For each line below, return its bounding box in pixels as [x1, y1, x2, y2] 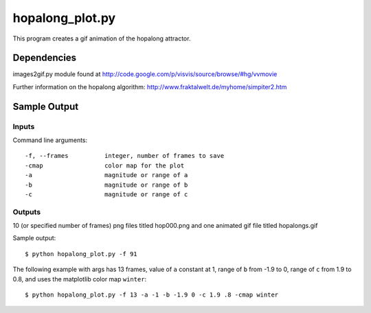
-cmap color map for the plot [25, 161, 185, 170]
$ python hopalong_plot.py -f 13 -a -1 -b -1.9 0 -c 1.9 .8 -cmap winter [25, 291, 279, 299]
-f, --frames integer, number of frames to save [25, 152, 225, 160]
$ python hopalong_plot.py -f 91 [25, 250, 137, 257]
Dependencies [12, 52, 77, 64]
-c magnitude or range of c [25, 190, 188, 198]
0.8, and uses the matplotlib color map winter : [12, 275, 147, 283]
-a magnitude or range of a [25, 172, 188, 179]
